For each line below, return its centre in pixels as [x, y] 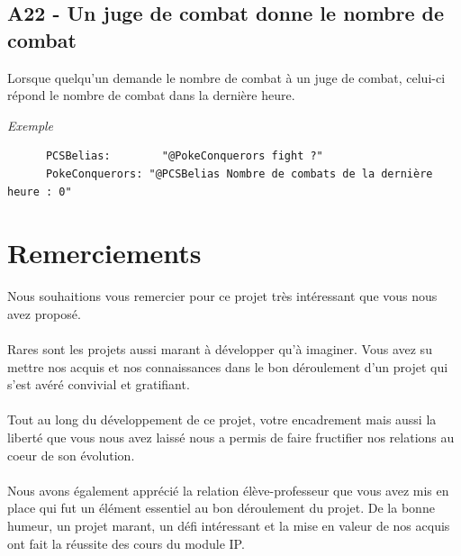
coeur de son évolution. [71, 455]
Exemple [31, 125]
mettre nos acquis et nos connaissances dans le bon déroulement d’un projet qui [228, 366]
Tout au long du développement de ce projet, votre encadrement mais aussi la [222, 419]
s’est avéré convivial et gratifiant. [99, 384]
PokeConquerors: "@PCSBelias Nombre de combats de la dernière [239, 173]
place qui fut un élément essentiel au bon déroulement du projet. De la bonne [221, 508]
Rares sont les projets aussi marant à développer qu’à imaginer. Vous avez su [220, 349]
